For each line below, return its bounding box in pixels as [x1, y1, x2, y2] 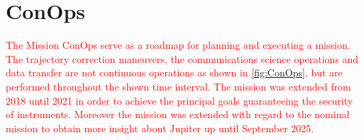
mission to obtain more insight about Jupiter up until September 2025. [6, 120, 314, 135]
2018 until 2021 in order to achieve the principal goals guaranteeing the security [6, 93, 353, 107]
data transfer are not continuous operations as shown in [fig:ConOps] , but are [6, 65, 343, 80]
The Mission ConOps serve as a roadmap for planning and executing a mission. [6, 37, 351, 52]
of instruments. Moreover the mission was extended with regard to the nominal [6, 107, 350, 122]
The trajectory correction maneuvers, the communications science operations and [6, 51, 359, 66]
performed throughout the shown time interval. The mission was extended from [6, 78, 351, 93]
